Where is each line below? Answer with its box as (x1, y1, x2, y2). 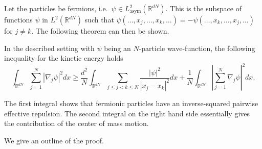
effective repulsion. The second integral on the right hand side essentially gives (4, 108, 250, 118)
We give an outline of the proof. (4, 135, 104, 145)
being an (104, 42, 131, 53)
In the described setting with (4, 42, 95, 53)
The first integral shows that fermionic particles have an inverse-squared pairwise (4, 98, 258, 109)
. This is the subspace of (165, 3, 242, 13)
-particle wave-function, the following (139, 42, 255, 53)
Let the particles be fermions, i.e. (4, 3, 108, 13)
